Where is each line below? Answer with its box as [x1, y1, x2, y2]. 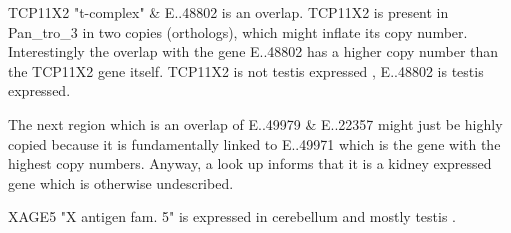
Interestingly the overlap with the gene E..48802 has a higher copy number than [8, 41, 499, 62]
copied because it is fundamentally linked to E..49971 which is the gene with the [8, 133, 501, 154]
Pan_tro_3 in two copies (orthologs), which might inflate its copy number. [8, 21, 468, 42]
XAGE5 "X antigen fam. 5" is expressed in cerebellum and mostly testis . [8, 206, 456, 227]
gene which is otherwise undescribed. [8, 172, 234, 193]
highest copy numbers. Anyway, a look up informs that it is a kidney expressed [8, 153, 492, 174]
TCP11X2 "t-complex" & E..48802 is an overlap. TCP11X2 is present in [8, 2, 449, 22]
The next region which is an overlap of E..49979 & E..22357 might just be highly [8, 113, 503, 134]
